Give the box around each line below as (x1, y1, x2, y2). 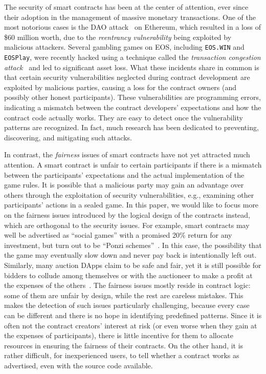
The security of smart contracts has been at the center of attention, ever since (4, 2, 249, 12)
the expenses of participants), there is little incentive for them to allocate (4, 330, 234, 341)
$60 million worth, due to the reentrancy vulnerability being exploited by (4, 31, 232, 42)
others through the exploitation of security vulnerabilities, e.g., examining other (4, 189, 254, 200)
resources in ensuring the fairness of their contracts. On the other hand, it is (4, 340, 243, 350)
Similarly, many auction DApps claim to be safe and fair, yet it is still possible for (4, 259, 261, 270)
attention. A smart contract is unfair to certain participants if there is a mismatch (4, 159, 262, 170)
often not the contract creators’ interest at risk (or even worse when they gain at (4, 320, 257, 330)
